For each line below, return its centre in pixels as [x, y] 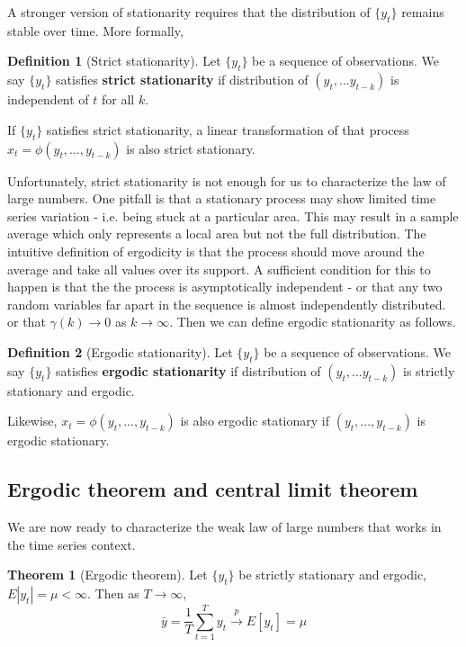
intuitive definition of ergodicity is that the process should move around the [216, 251]
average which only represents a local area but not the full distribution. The [217, 234]
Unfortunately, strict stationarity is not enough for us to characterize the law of [227, 180]
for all [118, 99]
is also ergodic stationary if [255, 421]
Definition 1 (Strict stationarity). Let [114, 61]
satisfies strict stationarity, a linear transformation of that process [228, 129]
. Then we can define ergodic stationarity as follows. [313, 322]
